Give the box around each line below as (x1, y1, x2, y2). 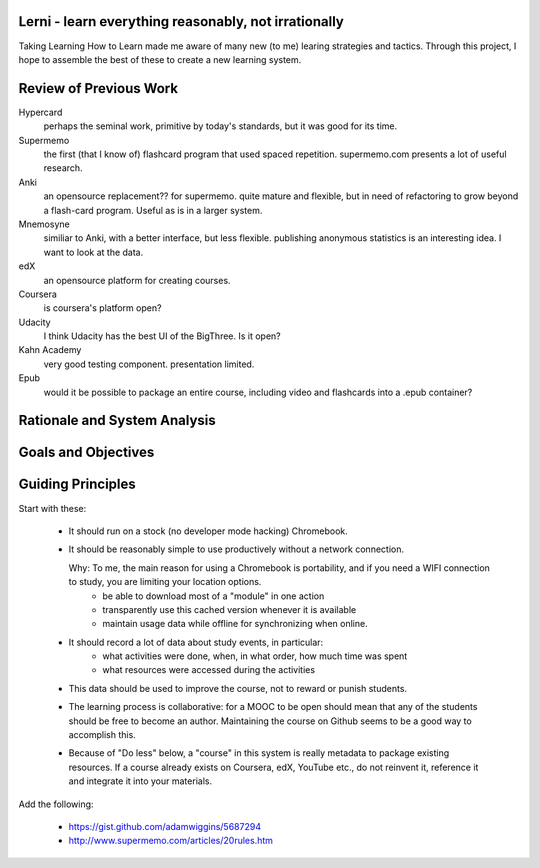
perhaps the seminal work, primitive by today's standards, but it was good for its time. (43, 120, 398, 132)
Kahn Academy (18, 344, 82, 356)
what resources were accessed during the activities (102, 664, 315, 676)
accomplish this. (68, 729, 137, 741)
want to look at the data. (43, 246, 144, 258)
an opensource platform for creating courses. (43, 274, 231, 286)
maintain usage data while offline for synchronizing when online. (102, 618, 369, 630)
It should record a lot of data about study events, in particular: (68, 636, 324, 648)
